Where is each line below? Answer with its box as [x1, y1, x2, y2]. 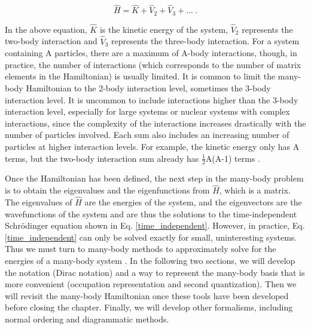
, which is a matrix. [219, 184, 291, 196]
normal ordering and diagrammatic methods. [5, 313, 169, 325]
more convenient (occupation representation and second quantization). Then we [5, 278, 297, 290]
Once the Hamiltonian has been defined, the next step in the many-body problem [5, 172, 304, 185]
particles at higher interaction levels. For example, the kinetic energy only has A [5, 140, 300, 153]
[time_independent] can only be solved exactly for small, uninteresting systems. [5, 230, 297, 243]
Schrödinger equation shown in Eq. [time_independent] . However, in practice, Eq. [5, 219, 305, 232]
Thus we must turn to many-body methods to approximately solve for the [5, 242, 276, 255]
